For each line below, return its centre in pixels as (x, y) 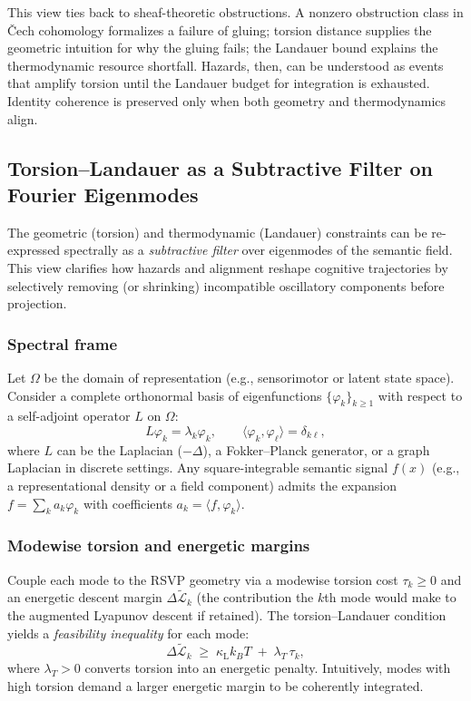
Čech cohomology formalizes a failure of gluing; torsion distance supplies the (220, 29)
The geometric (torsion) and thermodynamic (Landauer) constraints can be (217, 232)
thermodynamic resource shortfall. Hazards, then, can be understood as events (226, 65)
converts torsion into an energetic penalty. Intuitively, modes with (268, 668)
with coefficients (128, 503)
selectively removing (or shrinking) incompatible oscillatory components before (226, 285)
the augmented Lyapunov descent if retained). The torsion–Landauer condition (227, 614)
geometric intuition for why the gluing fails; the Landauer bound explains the (223, 48)
